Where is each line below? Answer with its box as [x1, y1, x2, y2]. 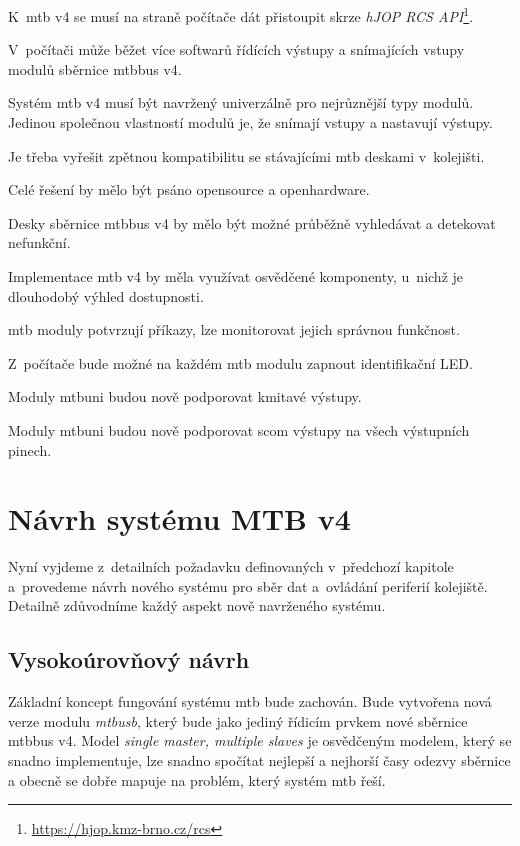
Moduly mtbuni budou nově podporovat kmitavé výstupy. [8, 386, 362, 407]
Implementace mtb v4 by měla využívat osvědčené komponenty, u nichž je [8, 266, 464, 286]
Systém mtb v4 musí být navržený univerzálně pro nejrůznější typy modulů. [8, 92, 474, 113]
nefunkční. [8, 232, 71, 253]
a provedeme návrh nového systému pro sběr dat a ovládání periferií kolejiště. [8, 575, 488, 596]
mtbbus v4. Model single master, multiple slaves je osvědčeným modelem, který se [8, 730, 512, 751]
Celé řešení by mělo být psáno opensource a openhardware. [8, 179, 370, 200]
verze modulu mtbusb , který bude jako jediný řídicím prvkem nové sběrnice [8, 710, 468, 731]
